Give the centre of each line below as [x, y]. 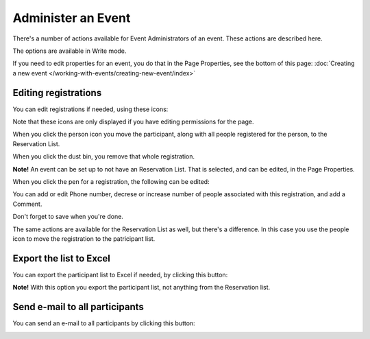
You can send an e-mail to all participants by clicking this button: [104, 323]
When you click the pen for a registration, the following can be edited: [111, 181]
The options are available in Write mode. [70, 51]
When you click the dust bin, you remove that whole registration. [104, 156]
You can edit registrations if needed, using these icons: [90, 109]
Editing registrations [57, 93]
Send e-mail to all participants [78, 307]
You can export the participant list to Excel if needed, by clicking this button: [120, 274]
